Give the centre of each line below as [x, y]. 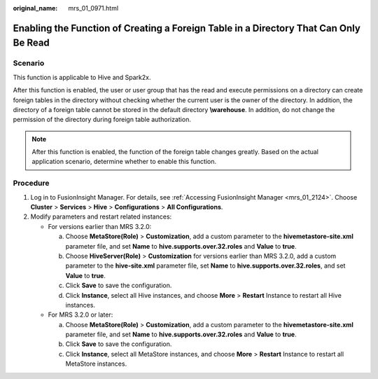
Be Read [31, 43]
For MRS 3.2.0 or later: [80, 315]
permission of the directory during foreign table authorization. [102, 120]
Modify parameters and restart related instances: [101, 216]
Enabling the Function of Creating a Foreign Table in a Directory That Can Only [187, 28]
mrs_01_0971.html [93, 8]
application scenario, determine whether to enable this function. [124, 162]
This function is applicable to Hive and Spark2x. [82, 77]
